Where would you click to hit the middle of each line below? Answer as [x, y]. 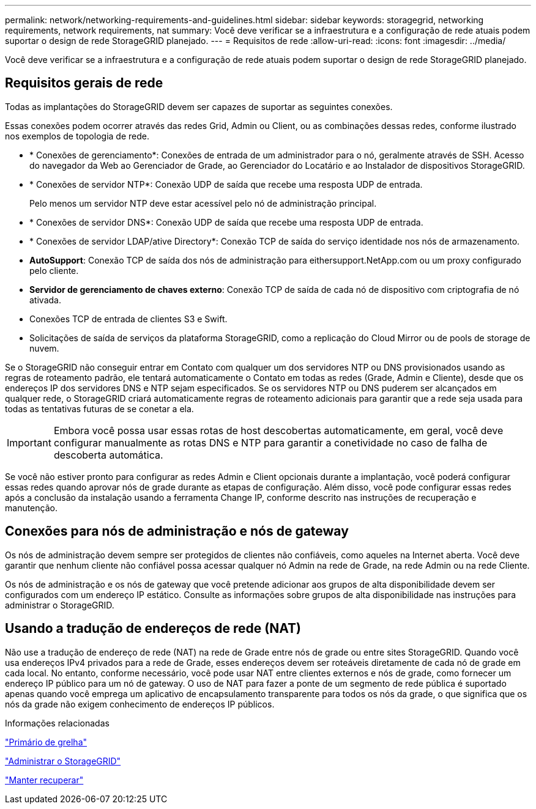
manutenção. [31, 508]
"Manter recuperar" [44, 780]
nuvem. [44, 348]
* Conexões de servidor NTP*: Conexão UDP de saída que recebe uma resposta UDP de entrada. [226, 184]
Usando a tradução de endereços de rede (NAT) [153, 629]
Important [29, 442]
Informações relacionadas [57, 723]
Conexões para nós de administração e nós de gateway [177, 531]
